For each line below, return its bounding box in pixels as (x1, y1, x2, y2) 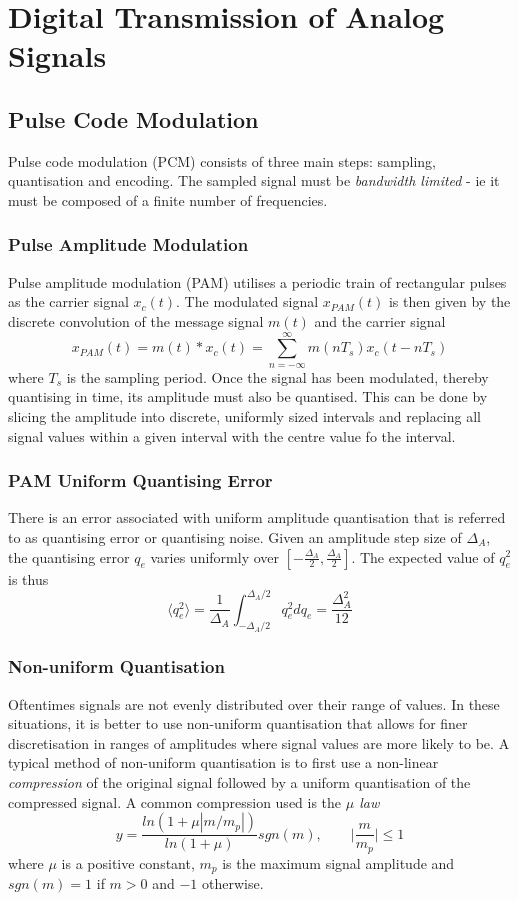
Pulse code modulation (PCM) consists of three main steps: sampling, (8, 150, 436, 171)
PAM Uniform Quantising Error (8, 468, 273, 493)
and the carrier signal (314, 310, 446, 331)
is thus (8, 568, 49, 589)
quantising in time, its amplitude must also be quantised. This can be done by (8, 386, 488, 407)
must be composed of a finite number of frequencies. (8, 189, 328, 210)
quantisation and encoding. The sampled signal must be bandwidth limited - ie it (8, 170, 500, 191)
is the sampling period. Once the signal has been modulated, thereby (66, 366, 489, 387)
